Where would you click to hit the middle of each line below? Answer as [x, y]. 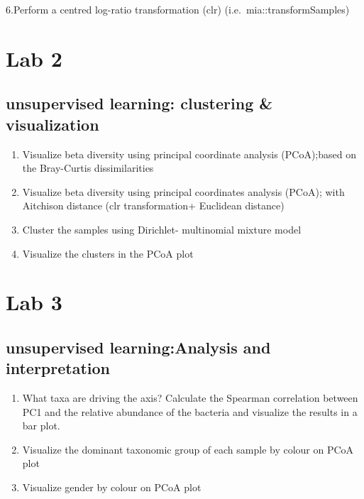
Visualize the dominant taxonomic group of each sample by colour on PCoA [188, 449]
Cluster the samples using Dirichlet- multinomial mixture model [162, 229]
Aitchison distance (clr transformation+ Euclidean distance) [153, 205]
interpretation [58, 368]
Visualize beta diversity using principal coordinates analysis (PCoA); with [183, 191]
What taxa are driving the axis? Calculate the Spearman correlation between [190, 398]
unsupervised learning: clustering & [139, 103]
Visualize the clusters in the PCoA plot [108, 253]
